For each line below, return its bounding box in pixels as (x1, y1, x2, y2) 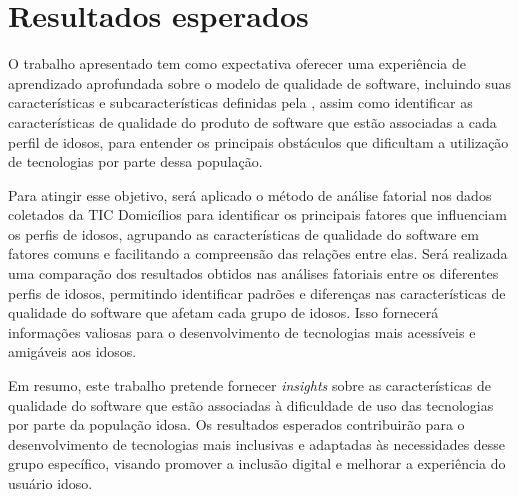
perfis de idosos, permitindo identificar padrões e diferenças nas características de (8, 282, 506, 303)
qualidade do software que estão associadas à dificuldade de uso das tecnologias (8, 394, 494, 415)
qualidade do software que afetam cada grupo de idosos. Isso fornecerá (8, 302, 439, 323)
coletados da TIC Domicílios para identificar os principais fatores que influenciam (8, 204, 507, 225)
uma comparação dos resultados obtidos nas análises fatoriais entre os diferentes (8, 263, 499, 284)
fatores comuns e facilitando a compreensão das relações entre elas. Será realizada (8, 243, 508, 264)
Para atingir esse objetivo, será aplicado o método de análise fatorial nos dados (8, 184, 492, 205)
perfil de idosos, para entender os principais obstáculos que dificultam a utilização (8, 131, 509, 152)
